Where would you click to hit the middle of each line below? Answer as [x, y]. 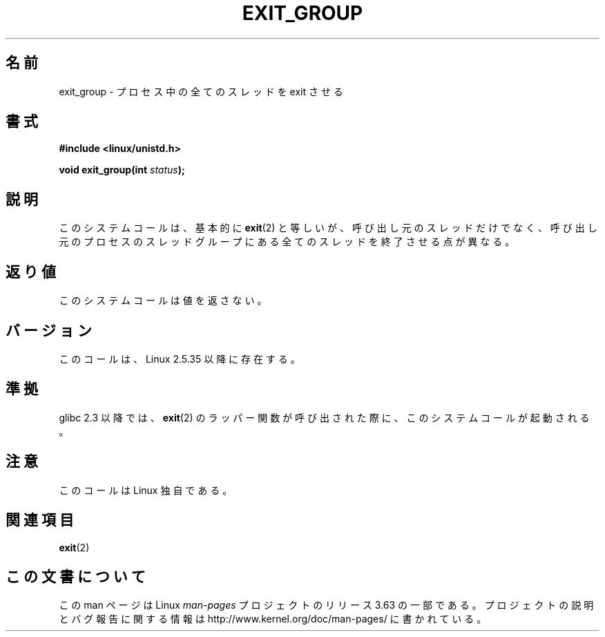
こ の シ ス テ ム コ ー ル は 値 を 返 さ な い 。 [163, 301]
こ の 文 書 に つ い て [76, 576]
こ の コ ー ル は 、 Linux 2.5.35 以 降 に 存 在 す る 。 [180, 359]
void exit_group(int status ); [122, 170]
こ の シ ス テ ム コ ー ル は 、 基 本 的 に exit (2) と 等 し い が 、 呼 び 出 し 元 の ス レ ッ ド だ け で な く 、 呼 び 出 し [328, 228]
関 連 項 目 [40, 520]
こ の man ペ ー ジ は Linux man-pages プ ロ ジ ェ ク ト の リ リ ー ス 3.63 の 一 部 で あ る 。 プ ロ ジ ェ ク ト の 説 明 [326, 605]
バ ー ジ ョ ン [49, 330]
